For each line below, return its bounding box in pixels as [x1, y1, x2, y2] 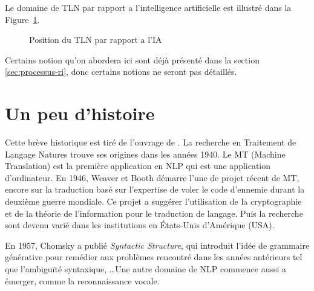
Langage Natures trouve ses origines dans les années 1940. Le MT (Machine [5, 147, 286, 160]
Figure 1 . [5, 13, 40, 25]
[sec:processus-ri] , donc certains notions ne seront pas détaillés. [5, 65, 237, 78]
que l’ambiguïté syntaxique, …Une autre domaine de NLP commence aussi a [5, 263, 287, 275]
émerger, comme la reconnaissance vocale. [5, 274, 160, 287]
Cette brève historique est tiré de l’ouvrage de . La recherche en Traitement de [5, 136, 296, 149]
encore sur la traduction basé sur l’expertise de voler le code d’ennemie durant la [5, 183, 305, 196]
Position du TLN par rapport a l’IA [29, 33, 162, 46]
